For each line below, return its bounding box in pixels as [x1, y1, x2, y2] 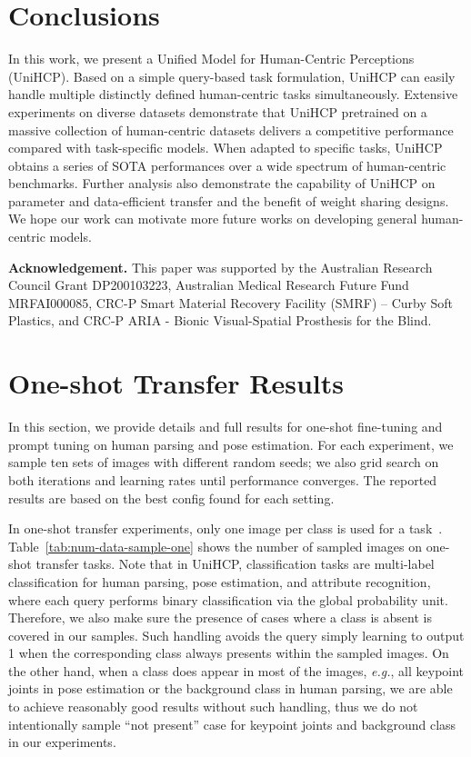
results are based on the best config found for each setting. [8, 488, 335, 507]
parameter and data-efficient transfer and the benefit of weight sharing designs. [8, 191, 449, 210]
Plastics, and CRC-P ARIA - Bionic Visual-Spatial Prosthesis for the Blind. [8, 311, 432, 330]
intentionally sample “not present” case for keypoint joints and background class [8, 714, 456, 733]
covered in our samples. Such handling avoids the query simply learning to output [8, 625, 465, 644]
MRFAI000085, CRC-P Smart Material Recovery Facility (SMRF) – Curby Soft [8, 293, 454, 312]
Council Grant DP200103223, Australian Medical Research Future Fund [8, 275, 409, 294]
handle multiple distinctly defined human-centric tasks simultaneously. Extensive [8, 85, 458, 104]
